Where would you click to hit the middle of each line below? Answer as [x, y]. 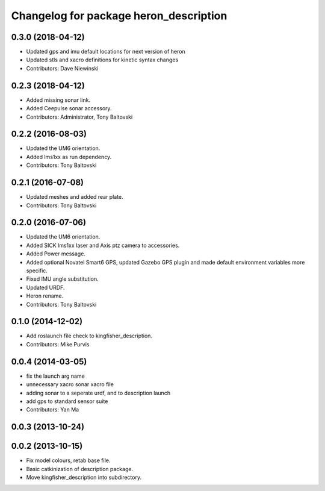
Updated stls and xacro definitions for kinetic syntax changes [102, 60]
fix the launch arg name [56, 376]
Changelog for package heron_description [119, 16]
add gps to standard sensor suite [67, 401]
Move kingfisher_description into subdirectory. [84, 477]
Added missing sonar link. [58, 100]
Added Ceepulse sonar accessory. [69, 108]
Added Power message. [56, 254]
